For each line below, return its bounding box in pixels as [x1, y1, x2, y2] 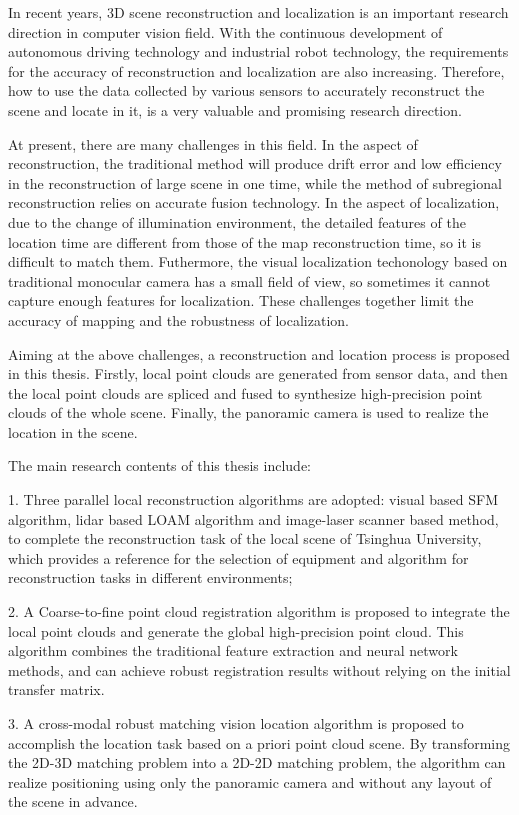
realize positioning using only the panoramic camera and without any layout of [8, 771, 492, 792]
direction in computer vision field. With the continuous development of [8, 21, 443, 42]
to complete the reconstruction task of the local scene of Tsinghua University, [8, 528, 482, 549]
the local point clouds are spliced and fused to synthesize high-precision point [8, 382, 483, 403]
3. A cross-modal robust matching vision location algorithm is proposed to [8, 713, 464, 733]
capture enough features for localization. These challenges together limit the [8, 290, 474, 311]
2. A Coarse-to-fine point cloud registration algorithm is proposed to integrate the [8, 601, 510, 622]
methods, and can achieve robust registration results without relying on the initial [8, 659, 511, 680]
